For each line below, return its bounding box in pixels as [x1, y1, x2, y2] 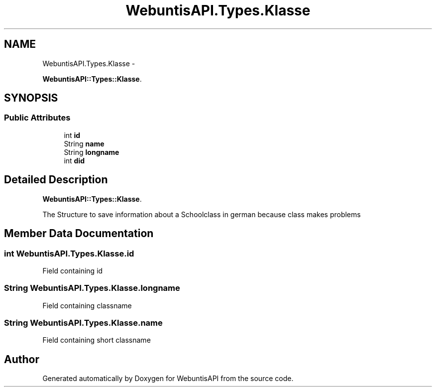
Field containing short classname [42, 336, 151, 345]
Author [4, 353, 39, 366]
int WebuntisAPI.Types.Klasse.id [4, 248, 134, 259]
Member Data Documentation [4, 227, 154, 240]
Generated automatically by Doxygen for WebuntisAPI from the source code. [42, 374, 294, 383]
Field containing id [42, 266, 103, 275]
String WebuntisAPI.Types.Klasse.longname [4, 283, 180, 293]
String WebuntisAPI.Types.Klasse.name [4, 318, 163, 328]
